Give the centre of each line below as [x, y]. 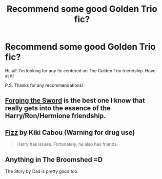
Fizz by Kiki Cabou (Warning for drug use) [70, 132]
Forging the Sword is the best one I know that [75, 101]
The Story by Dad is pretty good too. [42, 171]
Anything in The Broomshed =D [54, 159]
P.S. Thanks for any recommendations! [44, 85]
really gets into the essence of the [58, 108]
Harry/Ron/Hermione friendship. [56, 116]
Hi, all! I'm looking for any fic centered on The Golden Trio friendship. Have [80, 70]
